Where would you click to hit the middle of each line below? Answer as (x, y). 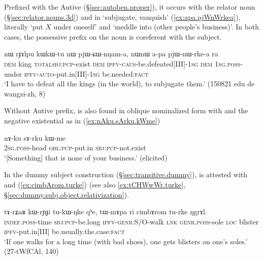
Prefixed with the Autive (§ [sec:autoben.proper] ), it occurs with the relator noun (130, 7)
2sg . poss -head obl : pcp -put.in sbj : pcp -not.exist (75, 148)
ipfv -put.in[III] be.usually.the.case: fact (64, 231)
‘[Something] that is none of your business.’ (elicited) (86, 157)
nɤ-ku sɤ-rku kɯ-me (35, 137)
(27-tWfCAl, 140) (31, 251)
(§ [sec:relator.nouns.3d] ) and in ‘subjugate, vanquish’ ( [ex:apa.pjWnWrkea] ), (122, 17)
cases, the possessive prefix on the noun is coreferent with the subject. (113, 36)
